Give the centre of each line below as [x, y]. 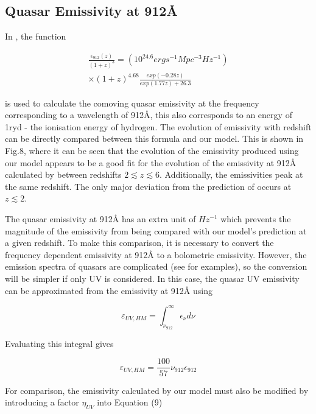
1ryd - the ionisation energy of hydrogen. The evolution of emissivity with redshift [158, 126]
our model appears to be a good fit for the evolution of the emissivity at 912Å [151, 162]
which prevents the [256, 219]
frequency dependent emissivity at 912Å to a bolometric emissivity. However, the [156, 254]
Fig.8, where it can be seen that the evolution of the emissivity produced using [152, 151]
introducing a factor [42, 402]
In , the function [36, 36]
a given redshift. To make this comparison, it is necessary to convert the [139, 243]
